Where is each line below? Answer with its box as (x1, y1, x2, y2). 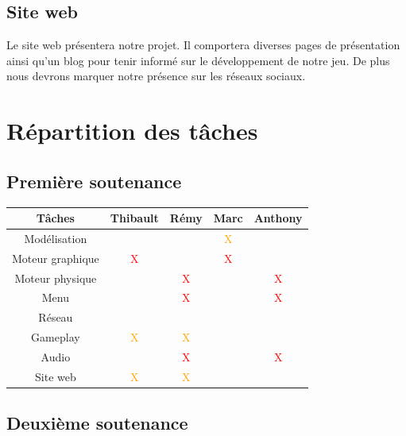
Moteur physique (14, 269, 97, 286)
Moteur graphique (12, 249, 99, 266)
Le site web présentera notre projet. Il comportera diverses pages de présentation (6, 37, 400, 53)
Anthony (253, 210, 303, 226)
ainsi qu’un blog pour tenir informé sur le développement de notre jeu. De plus (6, 52, 390, 68)
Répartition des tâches (6, 114, 258, 147)
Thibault (110, 210, 159, 226)
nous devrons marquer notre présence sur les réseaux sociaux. (6, 68, 306, 84)
